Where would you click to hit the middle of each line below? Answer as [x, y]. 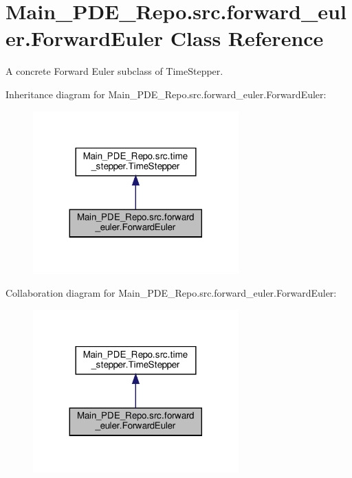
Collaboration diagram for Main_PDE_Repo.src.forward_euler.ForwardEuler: [171, 293]
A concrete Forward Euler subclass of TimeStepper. [114, 71]
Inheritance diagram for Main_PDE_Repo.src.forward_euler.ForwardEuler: [166, 94]
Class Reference [247, 38]
